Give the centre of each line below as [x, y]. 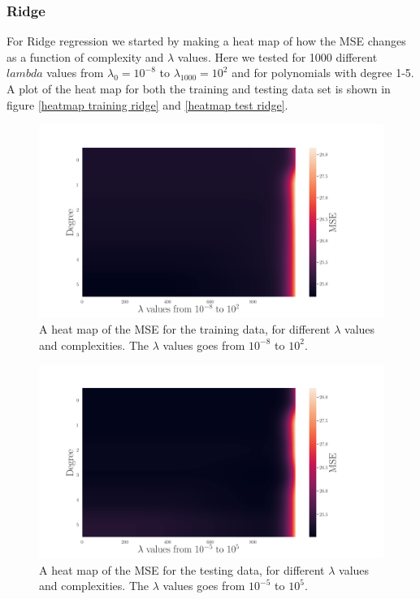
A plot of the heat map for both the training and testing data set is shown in [199, 88]
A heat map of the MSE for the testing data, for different [182, 569]
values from [75, 73]
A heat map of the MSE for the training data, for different [185, 329]
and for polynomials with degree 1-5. [323, 73]
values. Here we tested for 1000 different [277, 56]
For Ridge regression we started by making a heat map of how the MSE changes [206, 41]
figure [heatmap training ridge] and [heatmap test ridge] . [147, 104]
